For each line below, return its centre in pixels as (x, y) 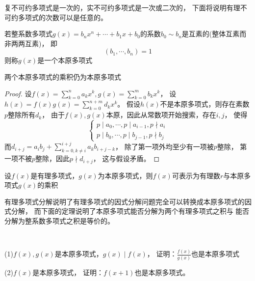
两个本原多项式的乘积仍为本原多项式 (63, 76)
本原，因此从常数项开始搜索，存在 (161, 115)
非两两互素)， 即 (31, 43)
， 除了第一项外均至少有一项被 (164, 146)
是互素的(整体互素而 (214, 34)
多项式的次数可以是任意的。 (63, 17)
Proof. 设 (18, 93)
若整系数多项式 (28, 34)
